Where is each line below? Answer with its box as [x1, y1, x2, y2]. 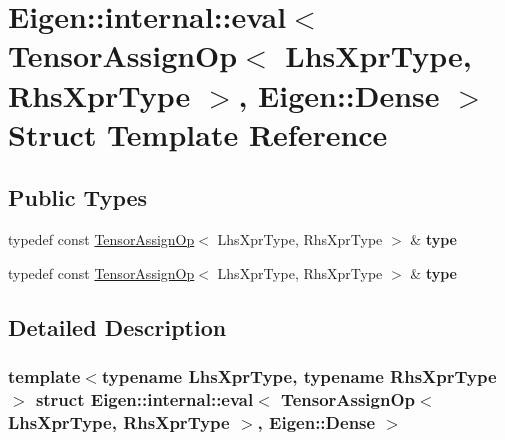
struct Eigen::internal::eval [35, 386, 254, 411]
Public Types [8, 182, 148, 213]
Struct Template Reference [8, 113, 388, 154]
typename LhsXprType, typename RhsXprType [101, 364, 497, 389]
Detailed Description [8, 311, 227, 342]
